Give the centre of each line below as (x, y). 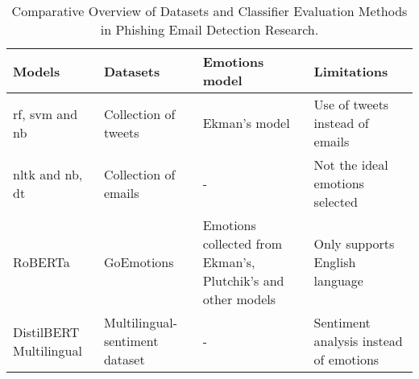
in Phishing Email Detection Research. (209, 29)
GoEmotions (139, 262)
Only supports (354, 243)
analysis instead (358, 341)
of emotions (346, 359)
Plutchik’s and (243, 280)
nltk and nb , (48, 174)
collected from (242, 243)
